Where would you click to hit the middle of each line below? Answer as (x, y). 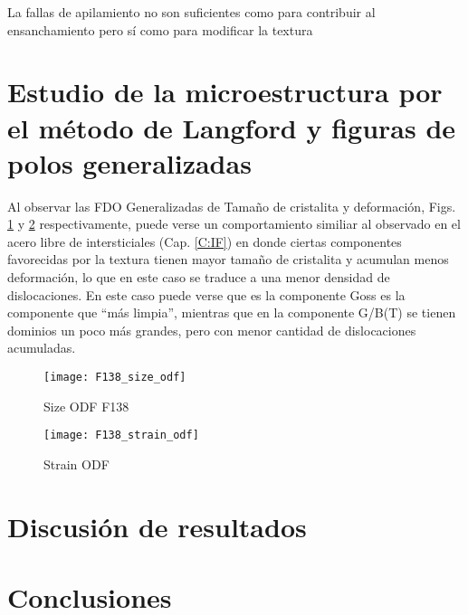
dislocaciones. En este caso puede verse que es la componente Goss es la (206, 294)
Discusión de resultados (157, 526)
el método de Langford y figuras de (232, 127)
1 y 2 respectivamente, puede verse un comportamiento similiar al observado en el (234, 224)
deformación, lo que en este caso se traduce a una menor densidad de (199, 277)
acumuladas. (42, 348)
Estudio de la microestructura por (225, 92)
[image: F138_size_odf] (115, 378)
